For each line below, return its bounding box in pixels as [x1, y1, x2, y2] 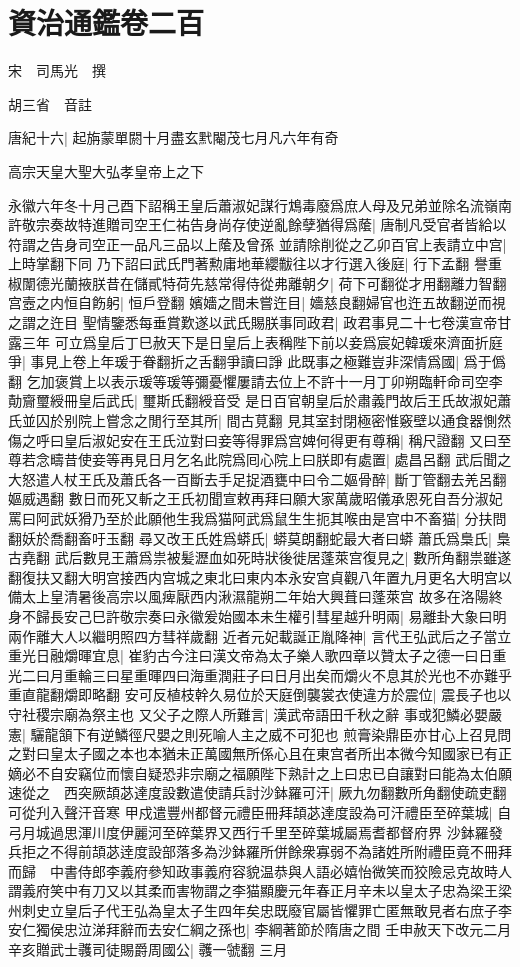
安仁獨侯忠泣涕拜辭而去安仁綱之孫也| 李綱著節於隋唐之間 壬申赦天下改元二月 [8, 919, 512, 940]
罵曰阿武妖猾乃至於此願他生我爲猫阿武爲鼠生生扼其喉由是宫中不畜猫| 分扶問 [8, 508, 507, 528]
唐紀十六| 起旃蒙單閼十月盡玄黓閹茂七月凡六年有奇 [8, 127, 339, 148]
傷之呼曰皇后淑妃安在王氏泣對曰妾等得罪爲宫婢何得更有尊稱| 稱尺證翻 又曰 [8, 429, 498, 450]
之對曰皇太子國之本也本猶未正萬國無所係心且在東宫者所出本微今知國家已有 [8, 743, 498, 764]
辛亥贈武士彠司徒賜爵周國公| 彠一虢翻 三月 [8, 939, 288, 960]
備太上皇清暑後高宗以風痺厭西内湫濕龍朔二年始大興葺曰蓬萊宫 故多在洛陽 [8, 586, 489, 607]
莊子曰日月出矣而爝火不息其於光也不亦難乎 [231, 664, 512, 685]
